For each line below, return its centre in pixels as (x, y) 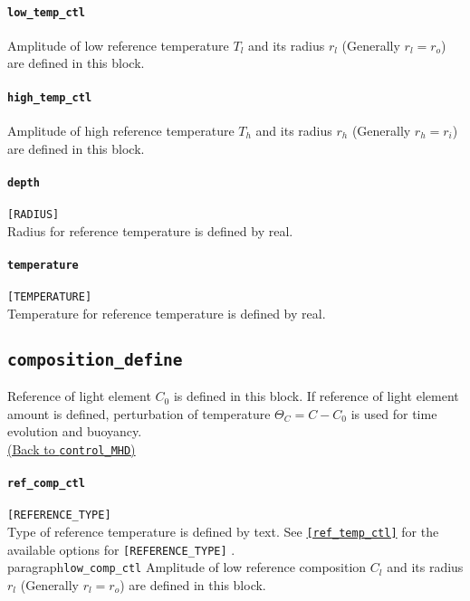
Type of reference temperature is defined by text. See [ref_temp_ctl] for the (223, 532)
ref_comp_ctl (46, 484)
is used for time (394, 413)
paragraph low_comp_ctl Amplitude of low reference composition (187, 567)
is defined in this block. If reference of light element (316, 396)
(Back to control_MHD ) (72, 448)
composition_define (95, 359)
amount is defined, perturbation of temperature (139, 413)
